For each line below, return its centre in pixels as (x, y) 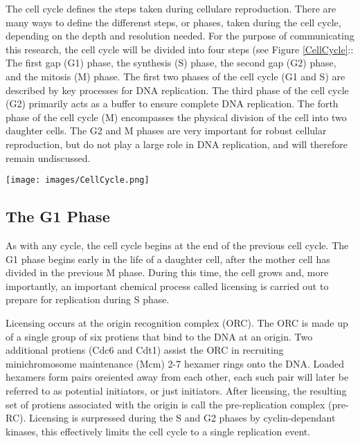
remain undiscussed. (48, 157)
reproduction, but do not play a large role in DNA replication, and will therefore (177, 144)
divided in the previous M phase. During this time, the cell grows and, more (167, 272)
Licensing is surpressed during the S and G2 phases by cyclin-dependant (182, 418)
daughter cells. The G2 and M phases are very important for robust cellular (166, 130)
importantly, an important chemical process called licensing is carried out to (167, 286)
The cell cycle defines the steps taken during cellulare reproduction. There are (171, 8)
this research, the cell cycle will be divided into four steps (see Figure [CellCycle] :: (180, 49)
